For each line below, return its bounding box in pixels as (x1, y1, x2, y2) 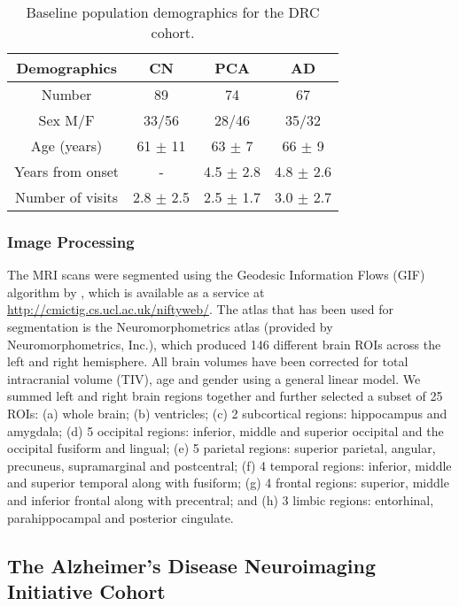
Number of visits (14, 187, 119, 207)
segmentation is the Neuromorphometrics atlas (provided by (7, 318, 333, 335)
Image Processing (7, 230, 135, 252)
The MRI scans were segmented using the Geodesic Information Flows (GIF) (7, 265, 425, 284)
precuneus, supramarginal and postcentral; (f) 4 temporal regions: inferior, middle (7, 456, 452, 474)
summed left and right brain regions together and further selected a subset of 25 (7, 387, 443, 405)
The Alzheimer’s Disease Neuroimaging (7, 551, 377, 579)
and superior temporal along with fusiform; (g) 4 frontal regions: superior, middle (7, 473, 449, 492)
